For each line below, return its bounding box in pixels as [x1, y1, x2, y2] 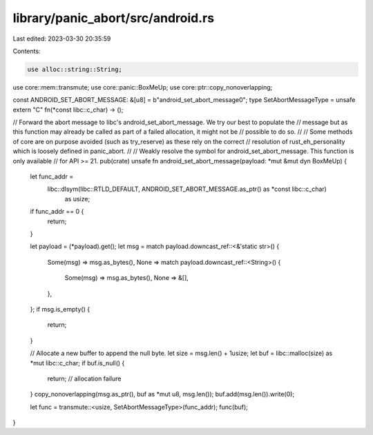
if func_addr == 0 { [30, 208, 84, 216]
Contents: [12, 47, 41, 55]
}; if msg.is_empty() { [30, 305, 90, 313]
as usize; [64, 194, 90, 203]
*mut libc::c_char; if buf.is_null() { [30, 358, 125, 367]
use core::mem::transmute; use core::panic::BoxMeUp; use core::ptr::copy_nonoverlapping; [12, 83, 273, 91]
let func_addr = [30, 172, 74, 181]
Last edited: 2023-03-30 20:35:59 [12, 34, 111, 43]
